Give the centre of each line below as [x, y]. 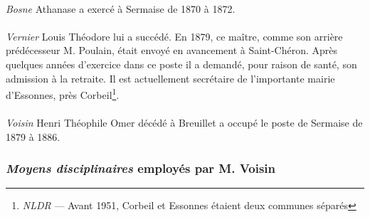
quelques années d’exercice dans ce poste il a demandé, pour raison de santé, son [181, 64]
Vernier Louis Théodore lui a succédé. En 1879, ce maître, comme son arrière [174, 36]
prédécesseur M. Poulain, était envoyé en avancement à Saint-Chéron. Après [172, 50]
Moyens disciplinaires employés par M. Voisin [141, 168]
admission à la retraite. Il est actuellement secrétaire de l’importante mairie [170, 78]
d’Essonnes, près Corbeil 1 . [63, 94]
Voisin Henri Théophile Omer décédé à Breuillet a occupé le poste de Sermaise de [184, 122]
